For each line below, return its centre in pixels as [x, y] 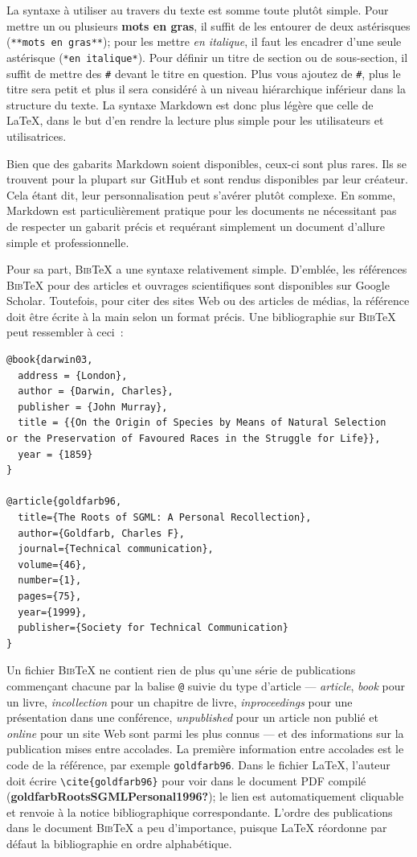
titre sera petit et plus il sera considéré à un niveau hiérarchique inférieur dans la [206, 89]
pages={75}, [50, 596]
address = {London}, [73, 375]
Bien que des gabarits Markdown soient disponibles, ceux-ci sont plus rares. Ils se [207, 163]
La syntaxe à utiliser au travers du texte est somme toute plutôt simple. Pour [198, 10]
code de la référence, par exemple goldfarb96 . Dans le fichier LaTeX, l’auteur [198, 764]
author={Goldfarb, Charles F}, [101, 533]
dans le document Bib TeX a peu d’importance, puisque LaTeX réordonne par [197, 828]
